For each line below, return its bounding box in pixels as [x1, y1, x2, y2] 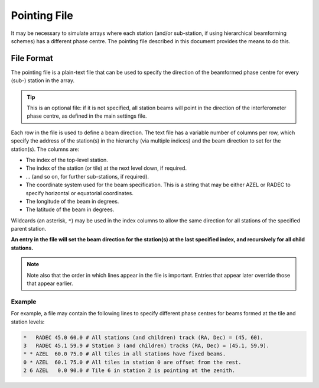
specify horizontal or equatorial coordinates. [25, 189, 134, 196]
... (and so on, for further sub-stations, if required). [25, 173, 149, 180]
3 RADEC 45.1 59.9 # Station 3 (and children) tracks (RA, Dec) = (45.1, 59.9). [23, 342, 270, 349]
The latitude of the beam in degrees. [25, 206, 115, 213]
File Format [11, 53, 53, 63]
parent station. [11, 225, 47, 232]
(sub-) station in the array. [11, 77, 75, 84]
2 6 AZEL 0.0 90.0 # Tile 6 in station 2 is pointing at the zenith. [23, 367, 236, 374]
